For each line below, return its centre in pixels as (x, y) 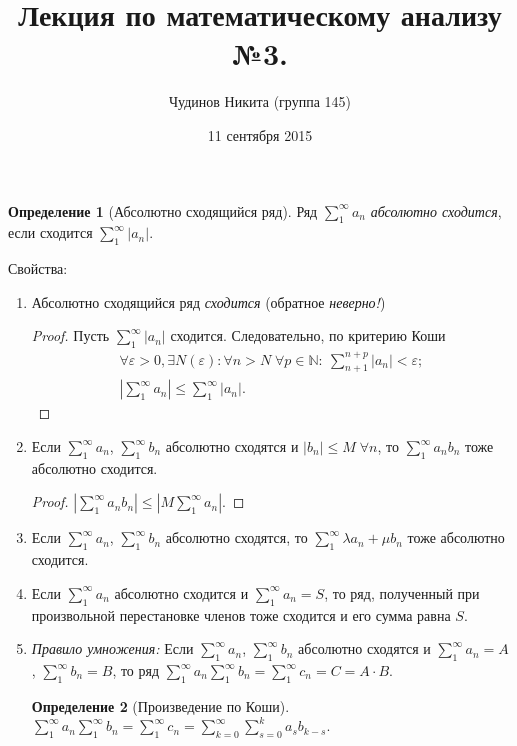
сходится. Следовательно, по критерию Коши (308, 335)
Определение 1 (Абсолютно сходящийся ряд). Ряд (163, 210)
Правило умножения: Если (112, 648)
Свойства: (38, 268)
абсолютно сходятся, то (236, 537)
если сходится (50, 232)
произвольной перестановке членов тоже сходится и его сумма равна (241, 614)
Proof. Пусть (70, 335)
